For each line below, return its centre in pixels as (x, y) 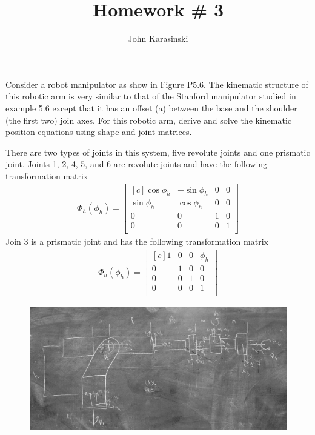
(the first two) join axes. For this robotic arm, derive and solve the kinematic (149, 120)
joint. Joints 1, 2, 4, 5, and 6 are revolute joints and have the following (137, 164)
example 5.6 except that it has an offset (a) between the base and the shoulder (151, 108)
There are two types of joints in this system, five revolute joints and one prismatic (158, 152)
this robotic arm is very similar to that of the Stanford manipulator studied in (151, 96)
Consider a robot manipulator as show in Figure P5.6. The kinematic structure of (157, 84)
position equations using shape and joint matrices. (99, 132)
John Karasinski (158, 38)
